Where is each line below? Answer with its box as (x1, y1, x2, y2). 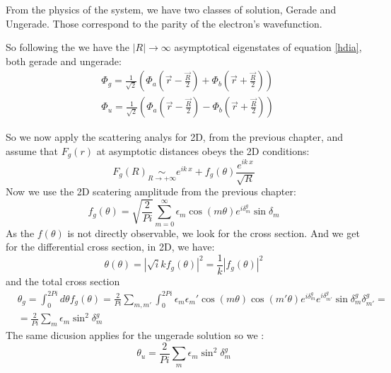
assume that (6, 144, 59, 159)
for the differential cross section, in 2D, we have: (6, 239, 215, 254)
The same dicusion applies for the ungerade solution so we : (6, 328, 264, 343)
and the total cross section (6, 273, 120, 288)
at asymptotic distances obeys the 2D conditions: (96, 144, 310, 159)
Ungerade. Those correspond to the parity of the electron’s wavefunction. (6, 16, 322, 30)
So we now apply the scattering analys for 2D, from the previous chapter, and (6, 130, 344, 144)
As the (6, 225, 35, 240)
